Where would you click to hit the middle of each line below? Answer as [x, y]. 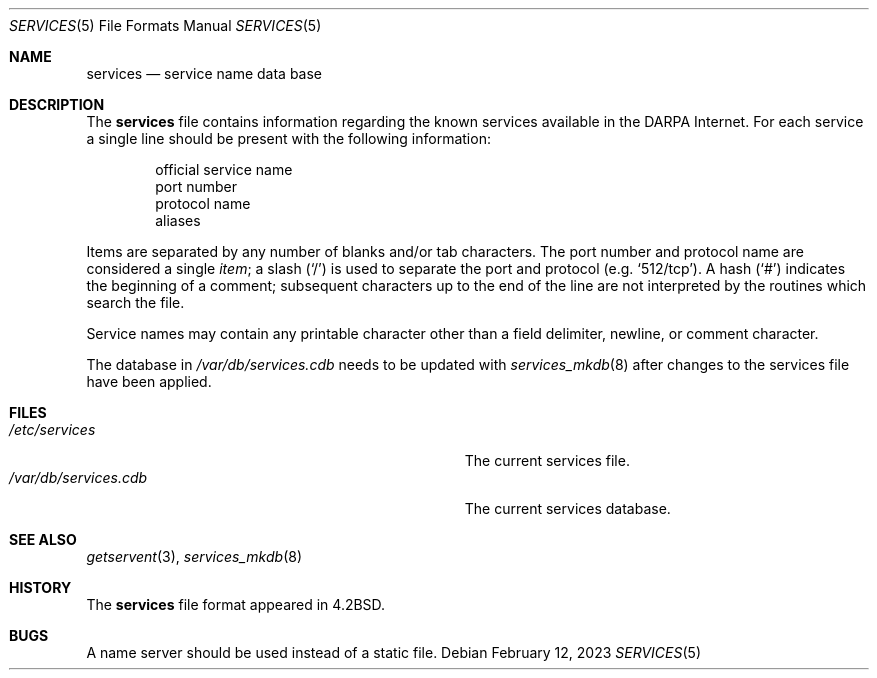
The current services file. [547, 460]
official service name [224, 169]
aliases [178, 220]
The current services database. [567, 508]
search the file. [135, 302]
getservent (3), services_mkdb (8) [194, 556]
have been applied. [149, 381]
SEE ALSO [43, 539]
